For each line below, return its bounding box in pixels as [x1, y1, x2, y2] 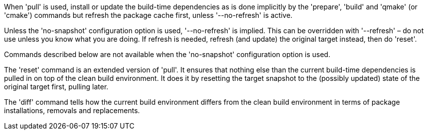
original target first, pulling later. [4, 82, 109, 91]
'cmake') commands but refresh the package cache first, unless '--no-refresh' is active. [4, 11, 292, 19]
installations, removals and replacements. [4, 106, 140, 115]
